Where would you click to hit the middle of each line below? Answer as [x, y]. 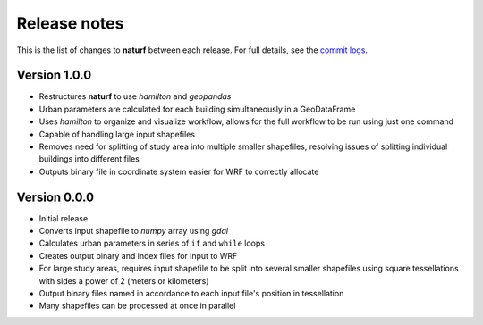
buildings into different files [89, 159]
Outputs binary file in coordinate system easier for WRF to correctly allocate [179, 171]
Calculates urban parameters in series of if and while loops [152, 243]
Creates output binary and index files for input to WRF [138, 255]
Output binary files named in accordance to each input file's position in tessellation [191, 294]
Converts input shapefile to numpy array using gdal [133, 231]
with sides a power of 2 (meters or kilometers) [124, 280]
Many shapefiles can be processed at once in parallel [137, 306]
